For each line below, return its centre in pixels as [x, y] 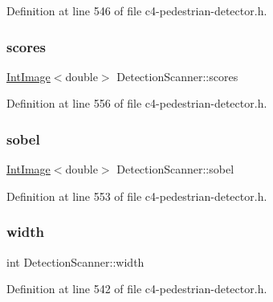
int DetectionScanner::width [75, 261]
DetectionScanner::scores [177, 76]
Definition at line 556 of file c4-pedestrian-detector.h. [137, 103]
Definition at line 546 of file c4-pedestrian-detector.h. [137, 10]
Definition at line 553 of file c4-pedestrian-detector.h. [137, 196]
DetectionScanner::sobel [175, 169]
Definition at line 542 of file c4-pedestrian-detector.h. [137, 289]
